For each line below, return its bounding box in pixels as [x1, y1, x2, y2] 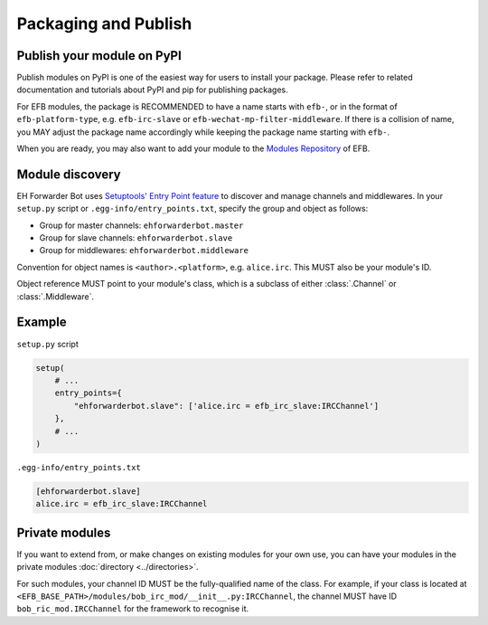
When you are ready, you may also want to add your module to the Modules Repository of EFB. [16, 143, 371, 154]
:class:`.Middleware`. [16, 290, 95, 302]
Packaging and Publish [16, 14, 192, 33]
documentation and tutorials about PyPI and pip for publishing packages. [16, 84, 288, 95]
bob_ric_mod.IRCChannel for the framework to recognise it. [16, 603, 249, 614]
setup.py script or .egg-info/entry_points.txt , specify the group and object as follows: [16, 204, 369, 214]
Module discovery [16, 166, 121, 182]
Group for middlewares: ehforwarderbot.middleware [39, 245, 249, 256]
